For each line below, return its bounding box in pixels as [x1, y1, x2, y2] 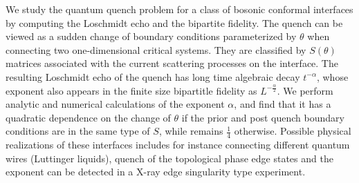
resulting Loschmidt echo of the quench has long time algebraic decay [6, 69, 300, 84]
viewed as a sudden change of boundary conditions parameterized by [6, 29, 297, 44]
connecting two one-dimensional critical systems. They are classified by [6, 42, 306, 57]
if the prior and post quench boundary [181, 110, 344, 124]
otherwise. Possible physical [234, 124, 351, 138]
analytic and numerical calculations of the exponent [6, 97, 225, 111]
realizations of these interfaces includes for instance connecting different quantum [6, 137, 350, 152]
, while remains [158, 124, 223, 138]
